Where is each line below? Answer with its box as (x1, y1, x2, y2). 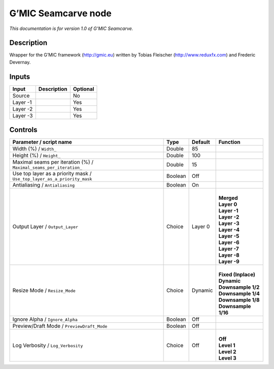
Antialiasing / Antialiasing (12, 181, 75, 189)
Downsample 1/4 (218, 290, 260, 297)
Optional (73, 85, 94, 93)
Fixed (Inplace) (218, 271, 256, 278)
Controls (9, 126, 38, 134)
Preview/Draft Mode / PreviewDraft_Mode (12, 323, 108, 330)
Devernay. (9, 59, 31, 65)
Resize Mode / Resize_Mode (12, 287, 76, 294)
